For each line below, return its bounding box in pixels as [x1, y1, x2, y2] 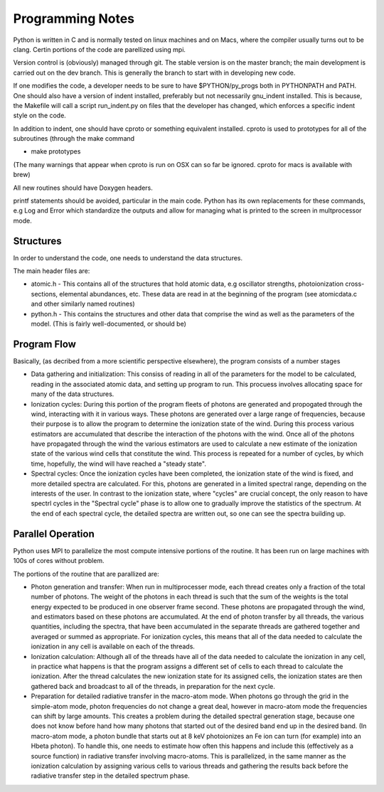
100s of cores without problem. [13, 557, 105, 565]
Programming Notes [13, 11, 135, 26]
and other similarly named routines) [31, 299, 135, 309]
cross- [345, 279, 365, 288]
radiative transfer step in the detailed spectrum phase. [31, 771, 190, 780]
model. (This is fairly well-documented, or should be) [31, 320, 186, 328]
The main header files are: [13, 267, 90, 275]
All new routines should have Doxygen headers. [13, 183, 153, 192]
